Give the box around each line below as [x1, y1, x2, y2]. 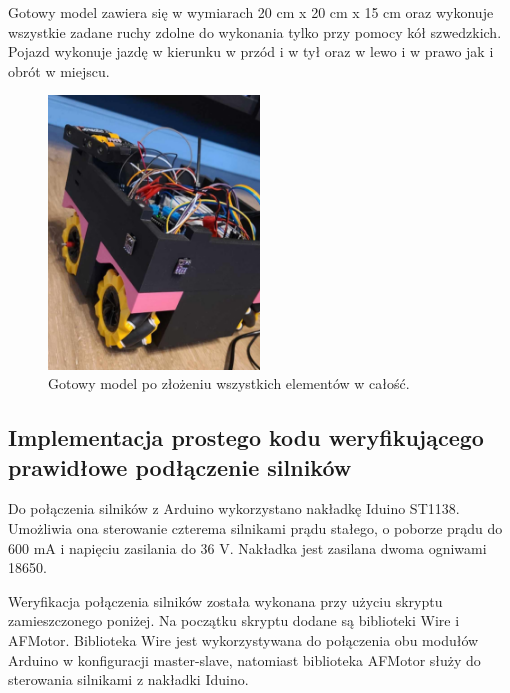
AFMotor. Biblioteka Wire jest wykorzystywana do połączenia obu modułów [8, 629, 479, 650]
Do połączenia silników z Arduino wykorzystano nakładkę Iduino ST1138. [8, 498, 460, 519]
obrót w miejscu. [8, 60, 110, 81]
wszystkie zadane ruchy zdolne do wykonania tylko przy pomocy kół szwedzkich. [8, 21, 502, 42]
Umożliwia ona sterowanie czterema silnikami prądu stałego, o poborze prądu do [8, 517, 503, 538]
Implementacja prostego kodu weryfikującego [8, 422, 484, 453]
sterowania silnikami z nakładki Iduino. [8, 669, 249, 690]
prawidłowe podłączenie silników [8, 451, 352, 482]
